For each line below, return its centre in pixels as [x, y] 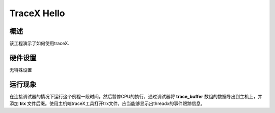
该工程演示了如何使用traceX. [39, 44]
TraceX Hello [37, 13]
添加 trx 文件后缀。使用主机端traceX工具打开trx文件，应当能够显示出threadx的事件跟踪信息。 [107, 103]
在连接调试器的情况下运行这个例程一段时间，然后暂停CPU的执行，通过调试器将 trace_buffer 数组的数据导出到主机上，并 [136, 96]
